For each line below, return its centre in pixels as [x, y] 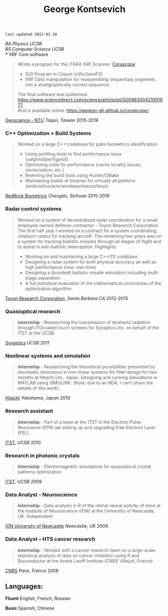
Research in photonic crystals [43, 455]
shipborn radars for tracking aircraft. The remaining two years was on [90, 236]
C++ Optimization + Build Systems [48, 133]
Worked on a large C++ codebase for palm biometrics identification [87, 144]
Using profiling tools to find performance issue [73, 154]
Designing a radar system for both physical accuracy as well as [91, 262]
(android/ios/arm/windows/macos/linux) [67, 186]
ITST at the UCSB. [36, 333]
